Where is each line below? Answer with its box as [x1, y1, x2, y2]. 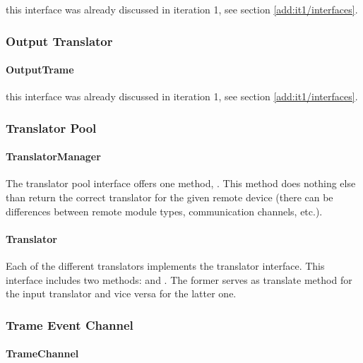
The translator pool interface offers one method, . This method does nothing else [6, 176, 356, 191]
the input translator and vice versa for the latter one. [6, 286, 237, 301]
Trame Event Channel [6, 316, 133, 333]
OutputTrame [6, 62, 74, 77]
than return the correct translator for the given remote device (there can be [6, 190, 333, 205]
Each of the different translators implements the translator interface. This [6, 258, 325, 273]
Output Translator [6, 32, 113, 49]
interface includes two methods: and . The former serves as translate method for [6, 272, 352, 287]
